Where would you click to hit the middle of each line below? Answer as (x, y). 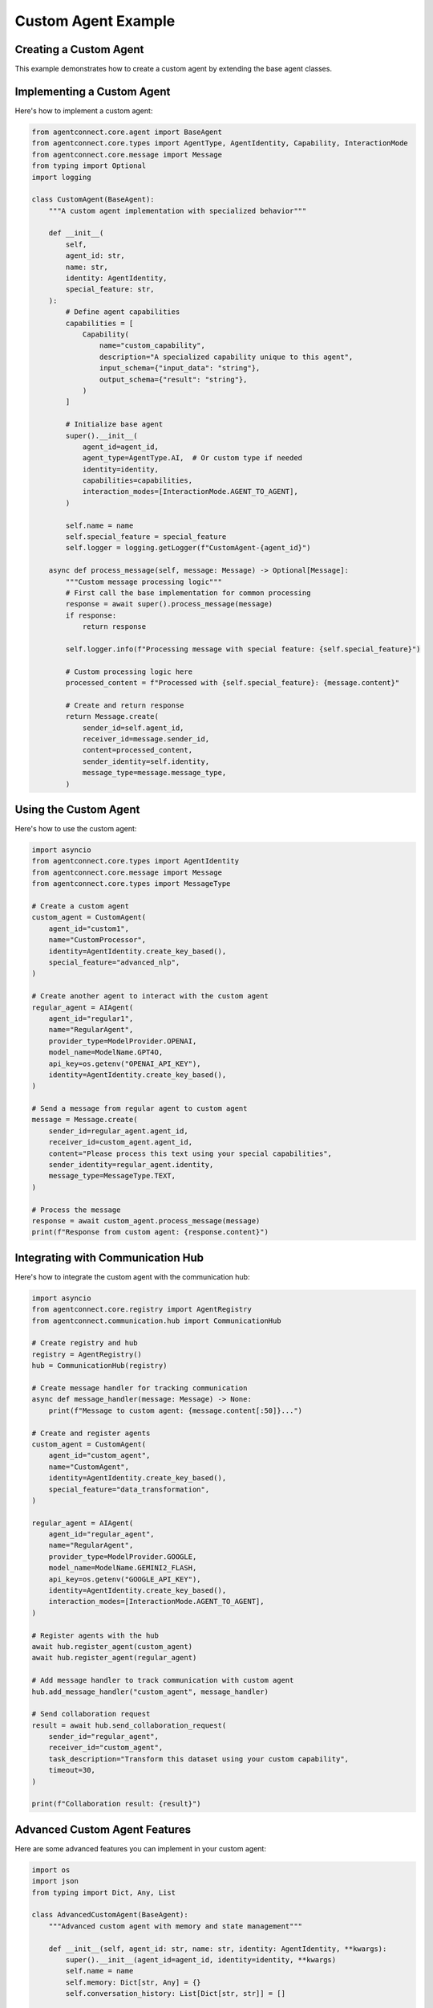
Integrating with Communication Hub (109, 1257)
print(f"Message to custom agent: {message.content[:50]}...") (176, 1410)
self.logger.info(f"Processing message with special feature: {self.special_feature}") (243, 649)
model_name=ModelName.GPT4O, (106, 1053)
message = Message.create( (85, 1120)
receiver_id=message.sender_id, (146, 739)
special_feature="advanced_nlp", (114, 963)
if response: (91, 615)
